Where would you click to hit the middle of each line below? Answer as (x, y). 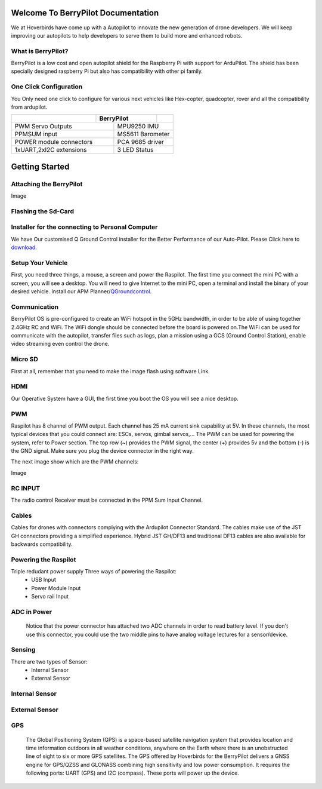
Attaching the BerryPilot (47, 184)
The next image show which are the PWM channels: (75, 462)
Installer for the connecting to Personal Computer (84, 227)
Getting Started (40, 166)
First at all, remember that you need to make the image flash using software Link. (110, 371)
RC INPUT (26, 488)
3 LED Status (135, 150)
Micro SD (24, 360)
